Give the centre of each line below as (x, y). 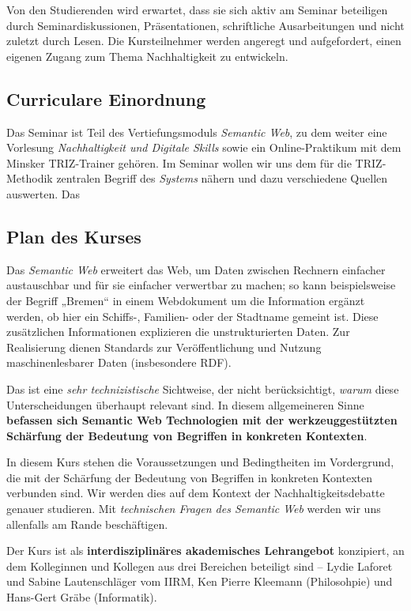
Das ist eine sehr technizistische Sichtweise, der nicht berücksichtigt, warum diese (203, 388)
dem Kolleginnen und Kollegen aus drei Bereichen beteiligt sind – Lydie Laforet (200, 566)
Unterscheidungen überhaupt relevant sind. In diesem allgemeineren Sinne (185, 404)
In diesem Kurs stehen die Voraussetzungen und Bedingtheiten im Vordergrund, (200, 462)
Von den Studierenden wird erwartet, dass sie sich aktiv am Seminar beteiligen (197, 9)
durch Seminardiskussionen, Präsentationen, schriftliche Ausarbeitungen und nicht (205, 25)
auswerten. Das (43, 193)
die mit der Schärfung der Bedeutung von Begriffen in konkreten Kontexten (189, 477)
